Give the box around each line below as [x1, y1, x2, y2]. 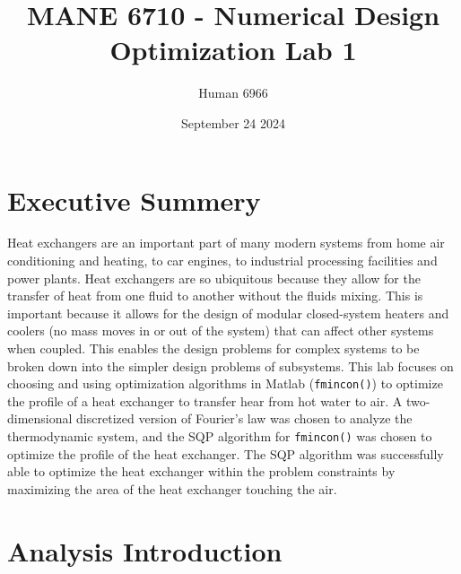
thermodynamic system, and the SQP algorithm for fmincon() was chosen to [7, 427, 432, 446]
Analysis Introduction [7, 532, 283, 569]
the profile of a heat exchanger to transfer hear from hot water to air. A [7, 391, 403, 410]
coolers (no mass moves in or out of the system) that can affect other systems [7, 321, 434, 340]
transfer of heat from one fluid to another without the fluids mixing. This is [7, 286, 423, 305]
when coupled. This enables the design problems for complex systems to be [7, 339, 420, 357]
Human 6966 [198, 83, 268, 102]
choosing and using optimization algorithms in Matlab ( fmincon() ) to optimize [7, 374, 443, 393]
